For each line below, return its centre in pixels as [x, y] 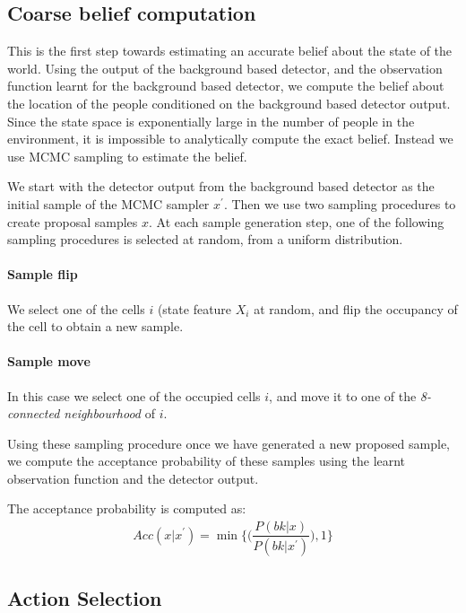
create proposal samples [73, 221]
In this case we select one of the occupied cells [134, 395]
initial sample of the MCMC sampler [108, 203]
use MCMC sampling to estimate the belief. [127, 156]
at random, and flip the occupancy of [356, 308]
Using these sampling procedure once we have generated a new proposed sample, [229, 443]
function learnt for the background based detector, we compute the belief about [226, 86]
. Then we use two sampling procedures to [340, 203]
